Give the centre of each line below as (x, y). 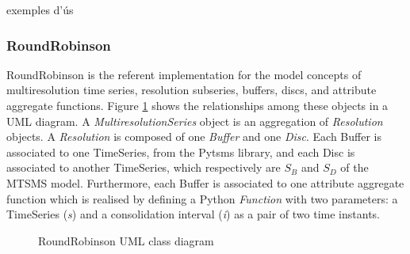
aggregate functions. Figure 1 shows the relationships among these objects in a (197, 105)
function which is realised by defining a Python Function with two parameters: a (202, 198)
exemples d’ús (40, 9)
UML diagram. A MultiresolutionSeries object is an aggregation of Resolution (195, 121)
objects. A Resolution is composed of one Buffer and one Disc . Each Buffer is (194, 136)
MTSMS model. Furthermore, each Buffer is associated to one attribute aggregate (205, 182)
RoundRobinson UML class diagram (126, 240)
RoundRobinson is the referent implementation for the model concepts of (184, 74)
